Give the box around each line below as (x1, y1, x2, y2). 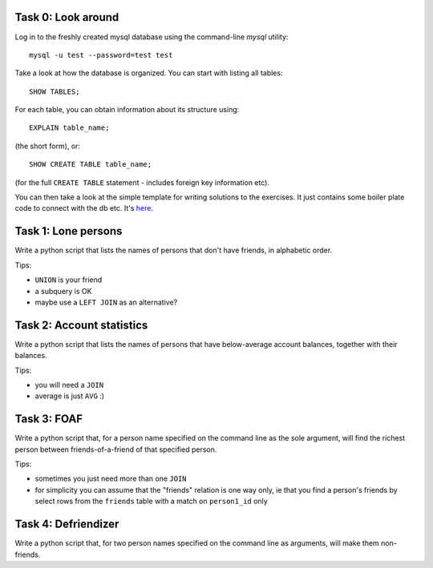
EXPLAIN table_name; (29, 123, 110, 132)
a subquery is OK (34, 286, 92, 296)
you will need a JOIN (34, 380, 104, 389)
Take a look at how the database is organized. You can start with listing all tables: (14, 68, 283, 78)
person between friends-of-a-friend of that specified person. (14, 445, 217, 454)
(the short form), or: (14, 141, 80, 151)
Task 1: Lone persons (14, 224, 123, 238)
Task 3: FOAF (14, 413, 83, 426)
